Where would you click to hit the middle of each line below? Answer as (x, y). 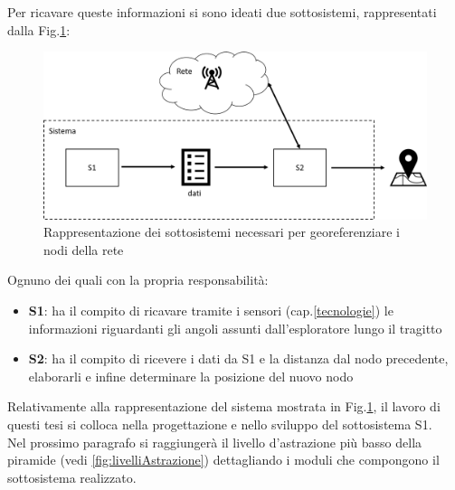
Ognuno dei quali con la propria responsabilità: (138, 280)
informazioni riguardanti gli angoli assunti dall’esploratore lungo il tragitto (235, 328)
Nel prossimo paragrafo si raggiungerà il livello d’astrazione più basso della (215, 442)
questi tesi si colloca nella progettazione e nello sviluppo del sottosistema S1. (220, 424)
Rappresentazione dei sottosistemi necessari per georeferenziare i (222, 232)
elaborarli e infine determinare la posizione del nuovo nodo (191, 376)
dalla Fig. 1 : (39, 29)
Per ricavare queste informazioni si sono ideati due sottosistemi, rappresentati (222, 12)
